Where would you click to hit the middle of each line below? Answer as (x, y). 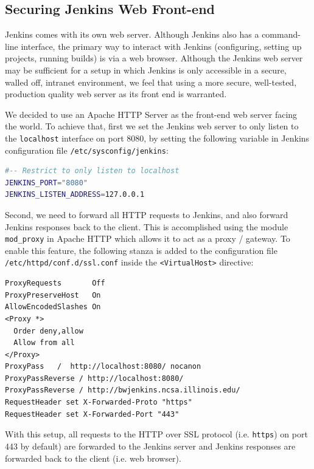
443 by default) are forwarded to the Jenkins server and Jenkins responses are (150, 446)
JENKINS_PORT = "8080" (47, 183)
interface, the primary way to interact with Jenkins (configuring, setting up (161, 46)
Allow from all (44, 343)
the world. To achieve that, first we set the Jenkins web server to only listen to (152, 126)
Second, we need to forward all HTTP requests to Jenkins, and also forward (147, 215)
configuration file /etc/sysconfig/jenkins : (87, 150)
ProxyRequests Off (55, 283)
